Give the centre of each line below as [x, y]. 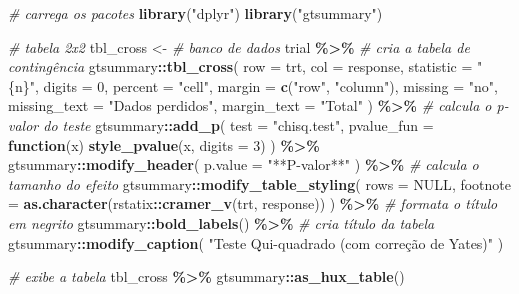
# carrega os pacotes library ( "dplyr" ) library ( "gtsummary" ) [195, 13]
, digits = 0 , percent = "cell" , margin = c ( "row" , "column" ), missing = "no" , [266, 85]
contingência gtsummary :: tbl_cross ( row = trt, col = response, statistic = [240, 66]
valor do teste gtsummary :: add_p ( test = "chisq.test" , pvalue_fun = [221, 124]
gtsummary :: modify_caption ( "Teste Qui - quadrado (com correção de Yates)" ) [256, 242]
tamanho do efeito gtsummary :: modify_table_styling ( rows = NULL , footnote [260, 183]
